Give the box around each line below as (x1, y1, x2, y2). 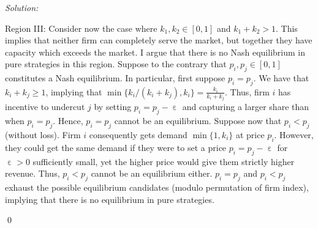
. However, (274, 128, 314, 141)
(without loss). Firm (5, 128, 81, 141)
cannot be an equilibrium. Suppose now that (114, 114, 282, 127)
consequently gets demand (89, 128, 187, 141)
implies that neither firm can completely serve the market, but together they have (5, 34, 312, 46)
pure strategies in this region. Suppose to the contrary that (5, 57, 227, 70)
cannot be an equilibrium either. (91, 167, 213, 180)
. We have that (253, 72, 309, 84)
